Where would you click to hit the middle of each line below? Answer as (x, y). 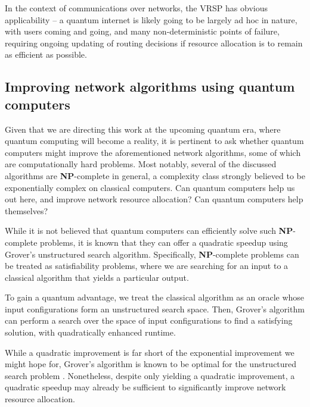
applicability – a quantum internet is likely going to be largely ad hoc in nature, (151, 19)
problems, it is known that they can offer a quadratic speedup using (164, 242)
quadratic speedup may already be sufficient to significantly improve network (145, 387)
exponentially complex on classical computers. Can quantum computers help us (150, 187)
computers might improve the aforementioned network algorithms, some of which (153, 152)
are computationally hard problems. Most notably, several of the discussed (141, 164)
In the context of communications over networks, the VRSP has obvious (136, 8)
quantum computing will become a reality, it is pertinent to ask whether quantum (154, 141)
